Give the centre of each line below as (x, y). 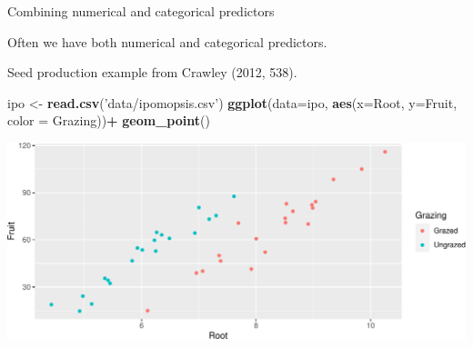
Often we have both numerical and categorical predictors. (167, 41)
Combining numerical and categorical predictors (141, 11)
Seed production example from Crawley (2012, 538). (152, 72)
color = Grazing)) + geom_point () (109, 120)
